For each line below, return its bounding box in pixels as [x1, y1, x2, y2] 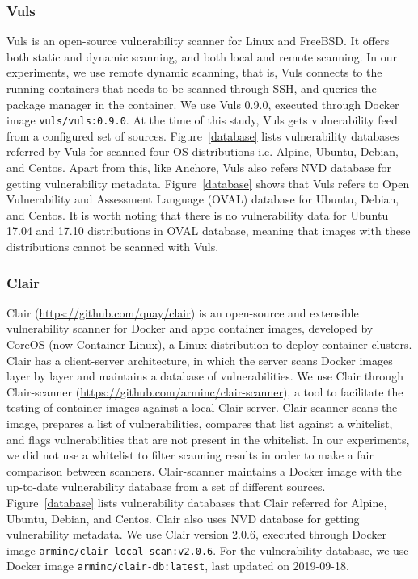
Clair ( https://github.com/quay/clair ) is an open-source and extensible [6, 304, 359, 321]
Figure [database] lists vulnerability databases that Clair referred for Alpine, [6, 493, 387, 510]
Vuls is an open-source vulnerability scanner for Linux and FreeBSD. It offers [6, 32, 390, 49]
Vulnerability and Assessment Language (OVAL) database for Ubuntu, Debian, [6, 191, 399, 208]
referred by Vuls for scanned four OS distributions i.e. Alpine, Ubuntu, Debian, [6, 143, 399, 160]
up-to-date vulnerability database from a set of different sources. [6, 478, 326, 495]
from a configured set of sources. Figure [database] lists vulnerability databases [6, 127, 399, 144]
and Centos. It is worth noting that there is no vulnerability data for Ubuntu [6, 206, 389, 223]
